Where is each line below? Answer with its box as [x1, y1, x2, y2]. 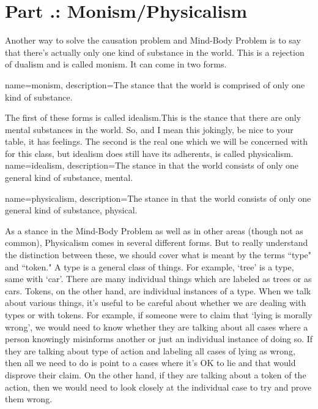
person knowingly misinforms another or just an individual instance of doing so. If [5, 332, 313, 345]
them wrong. [5, 392, 53, 405]
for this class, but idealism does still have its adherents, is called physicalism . [5, 147, 294, 159]
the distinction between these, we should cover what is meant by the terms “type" [5, 248, 312, 261]
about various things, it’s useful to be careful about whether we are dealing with [5, 296, 306, 309]
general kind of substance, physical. [5, 204, 138, 216]
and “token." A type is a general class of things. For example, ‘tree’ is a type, [5, 260, 294, 273]
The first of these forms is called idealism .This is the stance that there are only [5, 111, 301, 124]
